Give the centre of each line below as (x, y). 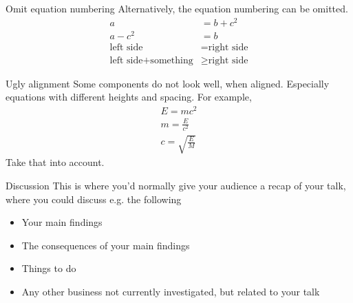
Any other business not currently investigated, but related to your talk (171, 291)
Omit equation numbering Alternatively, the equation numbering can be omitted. (177, 8)
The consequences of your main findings (106, 245)
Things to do (49, 268)
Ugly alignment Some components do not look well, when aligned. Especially (168, 83)
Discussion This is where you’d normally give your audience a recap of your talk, (176, 186)
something (172, 60)
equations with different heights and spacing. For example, (129, 97)
